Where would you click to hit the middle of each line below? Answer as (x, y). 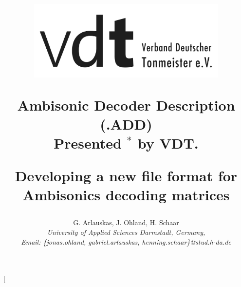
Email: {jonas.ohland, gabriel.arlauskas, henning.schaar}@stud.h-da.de (126, 241)
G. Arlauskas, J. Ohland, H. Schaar (126, 222)
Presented (88, 143)
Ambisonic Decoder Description (126, 105)
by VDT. (168, 143)
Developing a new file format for (126, 176)
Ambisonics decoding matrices (126, 195)
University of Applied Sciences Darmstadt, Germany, (126, 232)
